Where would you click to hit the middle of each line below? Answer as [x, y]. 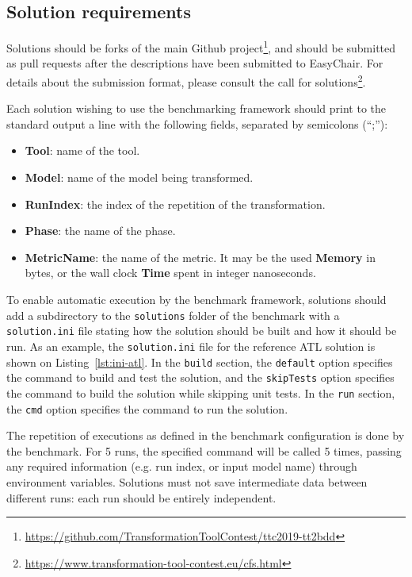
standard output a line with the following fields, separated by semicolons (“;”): [197, 123]
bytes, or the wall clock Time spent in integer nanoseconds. [170, 273]
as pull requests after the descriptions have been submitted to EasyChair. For [195, 63]
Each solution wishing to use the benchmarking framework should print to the [196, 108]
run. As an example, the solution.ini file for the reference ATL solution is [191, 346]
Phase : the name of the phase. [100, 231]
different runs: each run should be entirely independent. [141, 497]
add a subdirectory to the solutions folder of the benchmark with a [173, 315]
